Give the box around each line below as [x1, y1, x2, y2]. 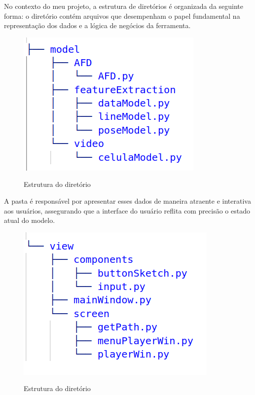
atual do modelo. [4, 215, 55, 225]
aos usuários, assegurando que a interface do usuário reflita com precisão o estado [4, 205, 250, 215]
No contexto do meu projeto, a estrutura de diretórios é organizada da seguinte [4, 1, 244, 11]
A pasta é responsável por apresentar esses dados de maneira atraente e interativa [4, 195, 251, 206]
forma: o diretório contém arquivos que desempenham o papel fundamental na [4, 10, 240, 21]
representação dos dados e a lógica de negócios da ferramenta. [4, 20, 191, 31]
